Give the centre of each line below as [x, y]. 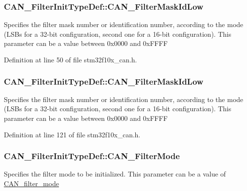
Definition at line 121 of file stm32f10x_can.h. [72, 134]
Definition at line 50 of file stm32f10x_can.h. [71, 59]
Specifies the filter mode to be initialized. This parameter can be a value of [115, 174]
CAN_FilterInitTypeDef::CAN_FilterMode [92, 156]
